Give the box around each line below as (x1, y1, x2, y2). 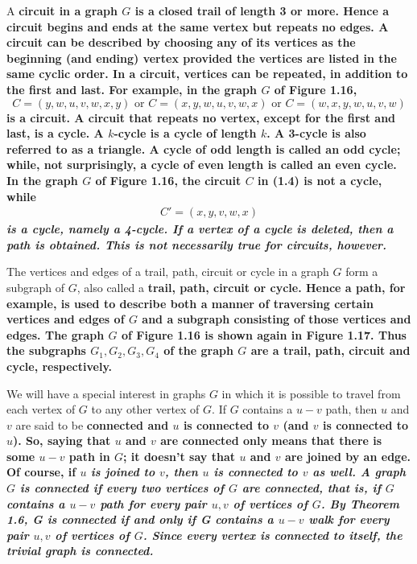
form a (345, 263, 378, 280)
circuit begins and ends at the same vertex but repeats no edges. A (6, 18, 389, 35)
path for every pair (100, 495, 207, 512)
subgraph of (6, 278, 65, 295)
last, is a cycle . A (6, 125, 104, 142)
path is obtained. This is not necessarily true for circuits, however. (6, 236, 387, 253)
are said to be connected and (15, 416, 169, 433)
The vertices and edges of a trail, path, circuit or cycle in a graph (6, 263, 329, 280)
